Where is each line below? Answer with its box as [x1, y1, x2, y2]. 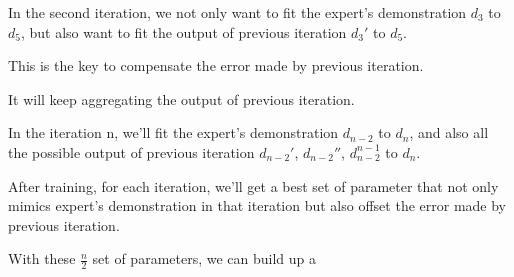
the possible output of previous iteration [8, 141, 255, 162]
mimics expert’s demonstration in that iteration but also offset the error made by [8, 195, 506, 216]
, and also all [409, 122, 489, 143]
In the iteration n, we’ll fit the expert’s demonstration [8, 122, 339, 143]
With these [8, 248, 76, 269]
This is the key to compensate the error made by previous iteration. [8, 55, 424, 76]
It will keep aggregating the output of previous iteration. [8, 88, 355, 109]
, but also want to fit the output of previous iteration [20, 21, 347, 42]
